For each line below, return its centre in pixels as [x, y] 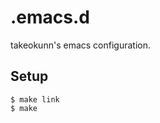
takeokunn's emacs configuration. [80, 45]
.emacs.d [50, 17]
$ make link [35, 99]
